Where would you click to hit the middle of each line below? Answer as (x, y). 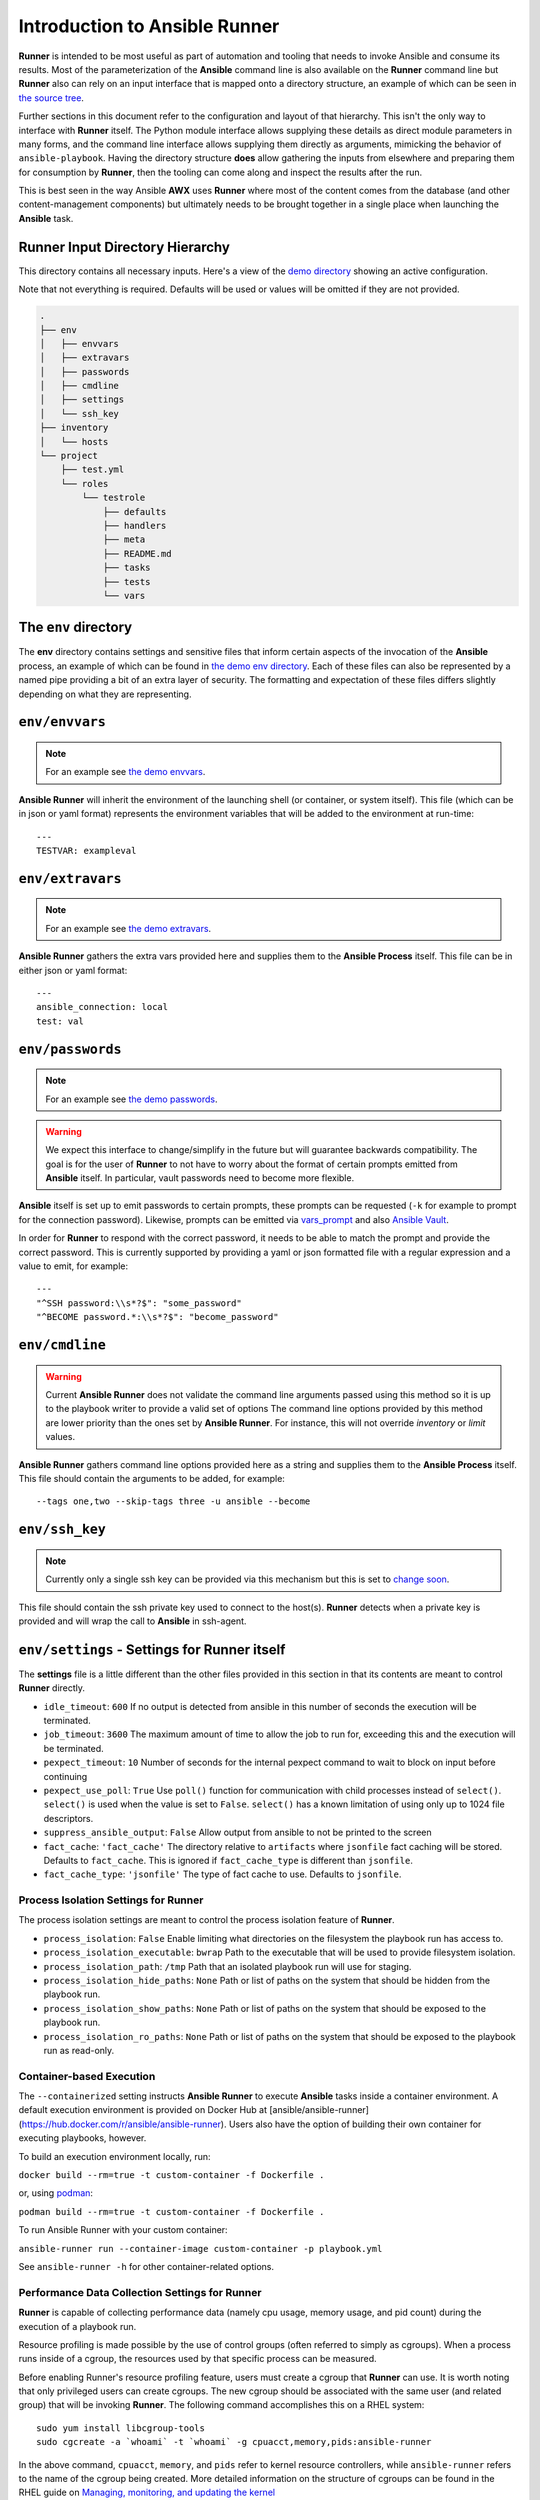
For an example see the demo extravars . (128, 928)
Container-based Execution (87, 2076)
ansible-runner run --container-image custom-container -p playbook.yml (200, 2248)
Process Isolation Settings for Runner (111, 1900)
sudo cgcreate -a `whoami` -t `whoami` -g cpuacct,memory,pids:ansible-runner (234, 2442)
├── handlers (134, 525)
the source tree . (51, 97)
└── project (69, 456)
